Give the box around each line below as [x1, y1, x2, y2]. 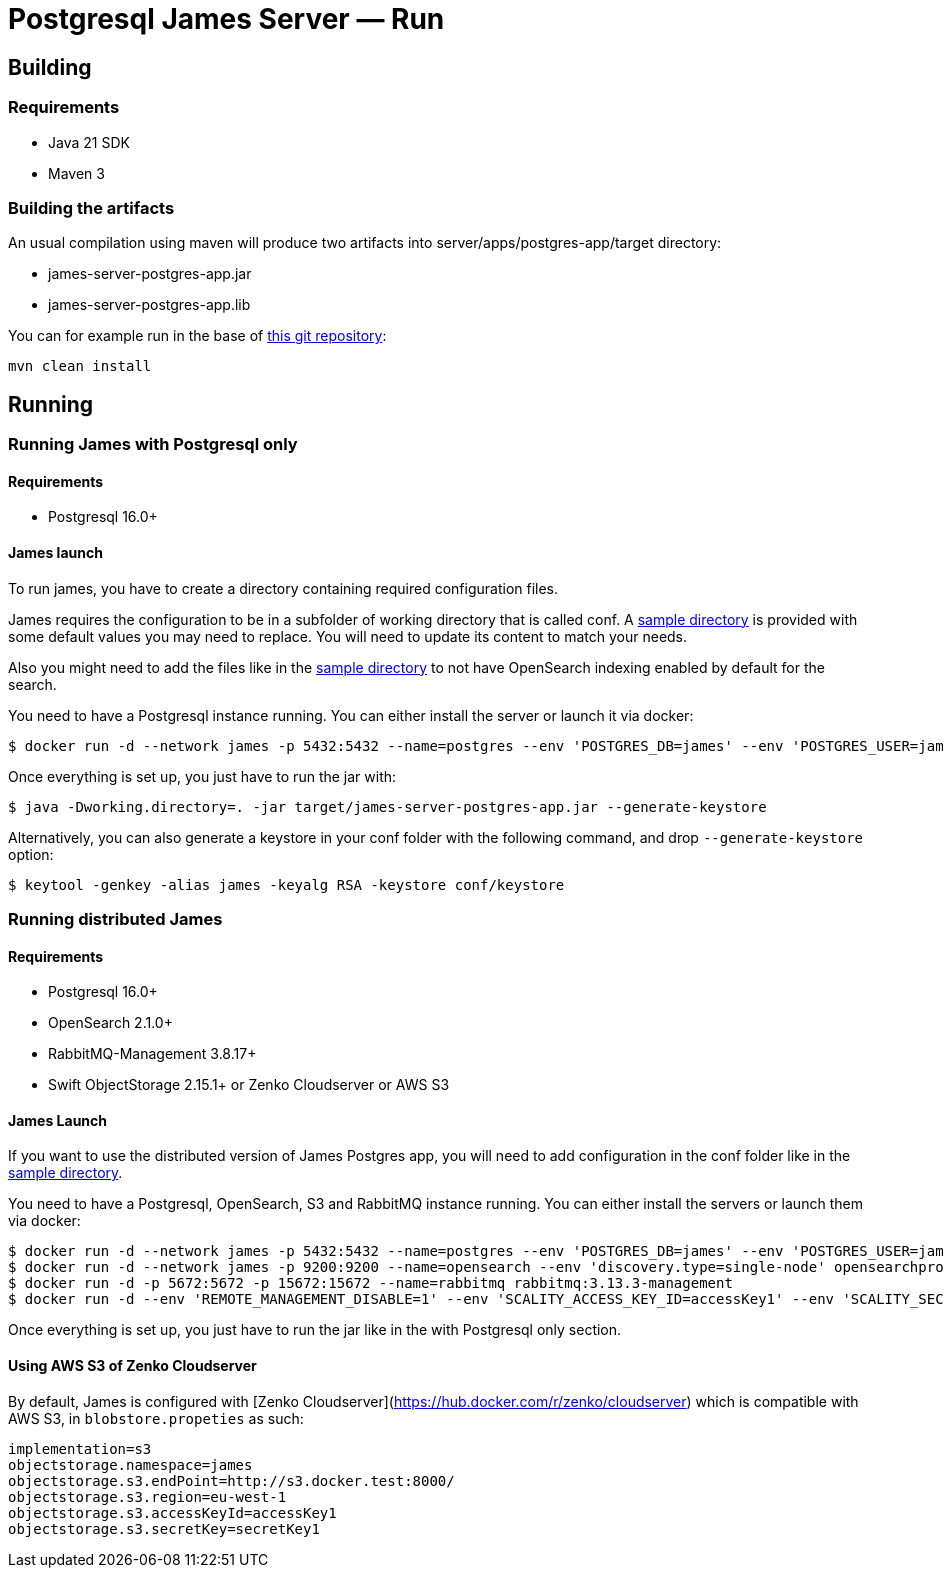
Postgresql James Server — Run [8, 2, 445, 36]
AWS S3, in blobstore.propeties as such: [8, 1409, 304, 1427]
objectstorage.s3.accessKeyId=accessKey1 [8, 1504, 337, 1521]
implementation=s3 [8, 1440, 152, 1457]
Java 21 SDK [48, 133, 130, 151]
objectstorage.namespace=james [8, 1456, 253, 1473]
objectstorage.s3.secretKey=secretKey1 [8, 1520, 320, 1537]
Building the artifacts [8, 197, 175, 218]
